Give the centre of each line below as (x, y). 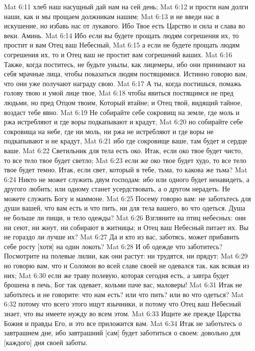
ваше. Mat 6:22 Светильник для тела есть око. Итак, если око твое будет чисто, (123, 150)
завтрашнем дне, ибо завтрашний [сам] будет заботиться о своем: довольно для (122, 333)
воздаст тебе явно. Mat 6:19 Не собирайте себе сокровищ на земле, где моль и (122, 112)
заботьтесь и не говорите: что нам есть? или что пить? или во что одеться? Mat (124, 294)
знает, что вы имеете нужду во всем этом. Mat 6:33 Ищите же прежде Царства (122, 313)
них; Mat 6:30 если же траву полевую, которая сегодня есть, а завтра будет (116, 275)
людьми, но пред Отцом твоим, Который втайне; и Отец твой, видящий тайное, (123, 102)
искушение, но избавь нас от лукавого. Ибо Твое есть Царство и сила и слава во (125, 26)
